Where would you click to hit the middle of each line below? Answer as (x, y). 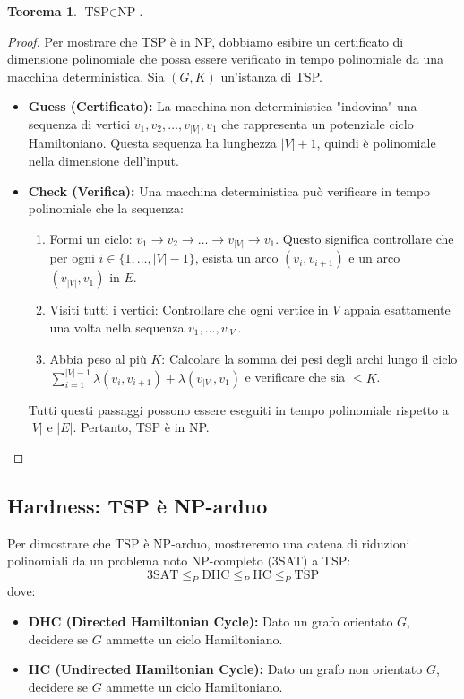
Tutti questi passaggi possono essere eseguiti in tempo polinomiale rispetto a (238, 409)
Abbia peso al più (98, 359)
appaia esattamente (397, 310)
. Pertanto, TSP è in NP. (141, 427)
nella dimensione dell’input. (103, 161)
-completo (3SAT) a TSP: (280, 561)
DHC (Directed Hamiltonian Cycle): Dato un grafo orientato (211, 621)
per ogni (72, 258)
